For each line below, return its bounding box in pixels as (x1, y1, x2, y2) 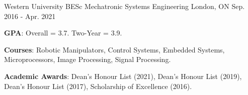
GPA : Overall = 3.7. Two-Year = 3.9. (4, 27, 122, 38)
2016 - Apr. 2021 (4, 10, 56, 21)
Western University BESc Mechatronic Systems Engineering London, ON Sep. (4, 1, 245, 11)
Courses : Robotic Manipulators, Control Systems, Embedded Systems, (4, 44, 225, 54)
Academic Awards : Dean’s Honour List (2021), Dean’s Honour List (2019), (4, 70, 242, 81)
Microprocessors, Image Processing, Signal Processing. (4, 54, 171, 64)
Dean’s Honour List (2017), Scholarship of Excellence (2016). (4, 80, 192, 91)
